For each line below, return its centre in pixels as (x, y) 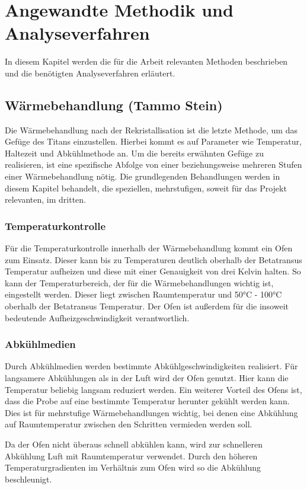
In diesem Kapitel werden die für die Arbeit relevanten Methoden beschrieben (146, 61)
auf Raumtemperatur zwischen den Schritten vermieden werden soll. (129, 424)
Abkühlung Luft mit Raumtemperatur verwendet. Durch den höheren (131, 456)
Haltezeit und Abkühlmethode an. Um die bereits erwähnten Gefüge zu (134, 153)
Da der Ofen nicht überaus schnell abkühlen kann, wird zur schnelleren (134, 444)
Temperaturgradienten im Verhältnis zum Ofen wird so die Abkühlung (133, 467)
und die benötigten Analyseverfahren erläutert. (90, 73)
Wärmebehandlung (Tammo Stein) (114, 105)
